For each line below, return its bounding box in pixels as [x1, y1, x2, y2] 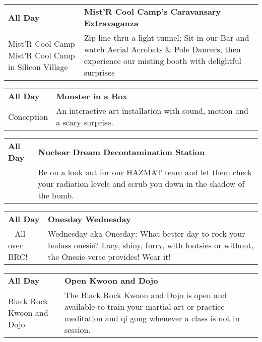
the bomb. [38, 189, 74, 201]
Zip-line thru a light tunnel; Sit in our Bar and [84, 32, 249, 43]
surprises [84, 66, 115, 78]
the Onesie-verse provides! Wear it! [48, 251, 171, 262]
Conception [8, 110, 48, 122]
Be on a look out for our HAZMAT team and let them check [38, 166, 252, 178]
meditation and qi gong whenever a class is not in [64, 312, 240, 324]
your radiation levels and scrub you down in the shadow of [38, 178, 245, 189]
